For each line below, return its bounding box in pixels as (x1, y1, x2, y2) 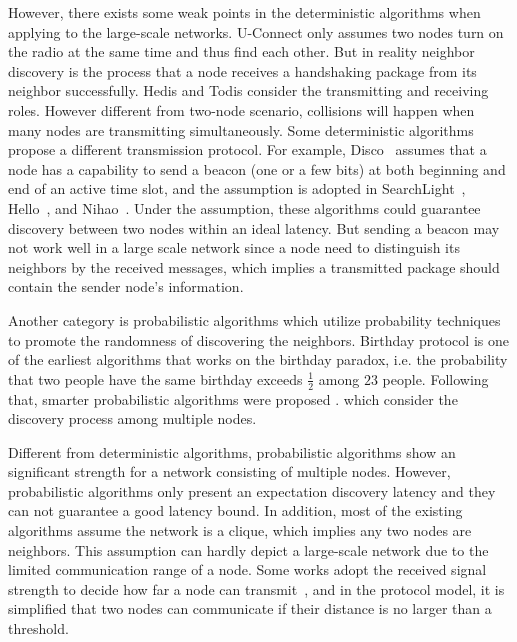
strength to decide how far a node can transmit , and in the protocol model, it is (8, 578, 505, 599)
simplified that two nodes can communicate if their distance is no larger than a (8, 598, 492, 619)
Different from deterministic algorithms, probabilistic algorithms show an (8, 441, 456, 462)
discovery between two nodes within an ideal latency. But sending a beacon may (8, 217, 500, 238)
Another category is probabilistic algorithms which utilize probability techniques (8, 309, 501, 330)
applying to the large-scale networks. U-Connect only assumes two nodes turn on (8, 21, 504, 42)
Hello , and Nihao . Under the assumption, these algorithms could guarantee (8, 197, 481, 218)
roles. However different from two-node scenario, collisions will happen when (8, 99, 475, 120)
